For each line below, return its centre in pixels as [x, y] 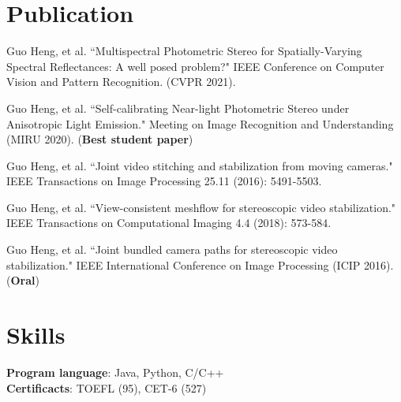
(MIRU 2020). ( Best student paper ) [100, 139]
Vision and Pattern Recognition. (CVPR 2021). [121, 82]
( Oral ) [23, 280]
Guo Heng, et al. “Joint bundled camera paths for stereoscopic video [172, 249]
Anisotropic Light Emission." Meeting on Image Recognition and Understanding [200, 123]
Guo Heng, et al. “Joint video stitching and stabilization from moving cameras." [200, 165]
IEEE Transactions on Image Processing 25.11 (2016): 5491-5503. [164, 181]
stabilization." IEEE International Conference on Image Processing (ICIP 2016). [200, 264]
